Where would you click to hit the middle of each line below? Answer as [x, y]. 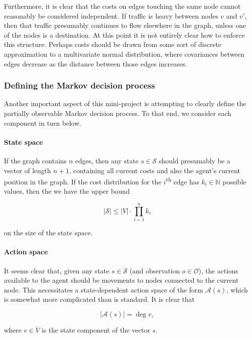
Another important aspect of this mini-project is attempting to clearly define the [125, 103]
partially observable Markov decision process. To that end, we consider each [118, 113]
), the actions [218, 270]
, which [237, 289]
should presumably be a [195, 160]
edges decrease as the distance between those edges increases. [96, 63]
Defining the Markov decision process [80, 85]
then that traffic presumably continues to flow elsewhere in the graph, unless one [125, 25]
